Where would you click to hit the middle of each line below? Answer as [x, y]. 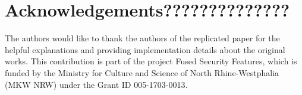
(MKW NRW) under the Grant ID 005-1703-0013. [96, 84]
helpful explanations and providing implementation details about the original [145, 49]
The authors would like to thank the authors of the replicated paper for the [142, 38]
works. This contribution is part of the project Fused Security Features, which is [151, 61]
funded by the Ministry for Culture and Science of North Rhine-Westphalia [142, 72]
